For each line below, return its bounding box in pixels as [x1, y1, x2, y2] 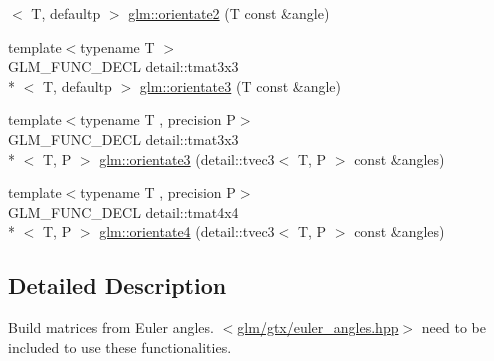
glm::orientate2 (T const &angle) [128, 3, 330, 23]
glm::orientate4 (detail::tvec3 [99, 221, 275, 242]
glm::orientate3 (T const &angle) [139, 75, 342, 96]
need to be [421, 317, 486, 338]
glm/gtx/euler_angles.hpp [237, 317, 399, 338]
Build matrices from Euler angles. [8, 317, 214, 338]
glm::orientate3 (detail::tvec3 [99, 148, 275, 169]
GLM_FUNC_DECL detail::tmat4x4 [8, 201, 239, 222]
